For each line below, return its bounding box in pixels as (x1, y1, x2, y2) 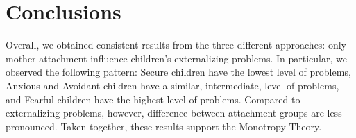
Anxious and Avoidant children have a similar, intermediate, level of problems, (6, 78, 339, 92)
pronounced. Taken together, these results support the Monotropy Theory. (6, 119, 322, 133)
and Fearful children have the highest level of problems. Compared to (6, 92, 300, 106)
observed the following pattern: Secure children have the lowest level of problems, (6, 64, 351, 79)
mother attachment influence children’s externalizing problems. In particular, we (6, 51, 347, 65)
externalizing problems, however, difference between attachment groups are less (6, 105, 342, 120)
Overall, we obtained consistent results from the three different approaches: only (6, 37, 346, 52)
